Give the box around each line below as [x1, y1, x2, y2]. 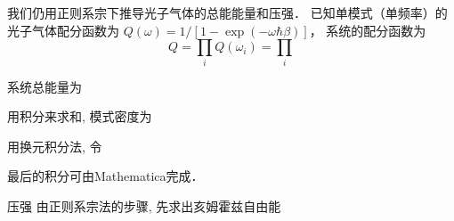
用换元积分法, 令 [7, 136, 102, 155]
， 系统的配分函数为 [309, 20, 426, 39]
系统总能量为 [7, 77, 82, 95]
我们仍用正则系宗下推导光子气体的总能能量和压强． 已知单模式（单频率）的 [7, 4, 448, 21]
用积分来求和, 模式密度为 [7, 107, 152, 126]
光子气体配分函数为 [7, 20, 119, 39]
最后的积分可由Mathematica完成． [7, 167, 204, 185]
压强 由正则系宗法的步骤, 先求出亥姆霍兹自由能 [7, 196, 281, 215]
